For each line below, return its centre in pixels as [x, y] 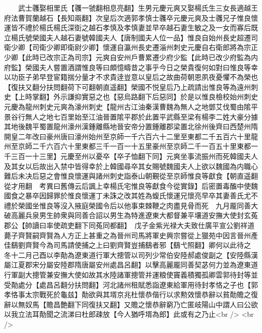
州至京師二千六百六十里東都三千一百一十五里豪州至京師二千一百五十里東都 [127, 146]
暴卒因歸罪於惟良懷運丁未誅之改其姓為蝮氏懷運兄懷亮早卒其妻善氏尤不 [141, 196]
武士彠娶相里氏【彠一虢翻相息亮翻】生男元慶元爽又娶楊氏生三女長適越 [134, 8]
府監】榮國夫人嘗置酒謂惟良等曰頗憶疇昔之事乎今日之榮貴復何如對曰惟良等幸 [131, 67]
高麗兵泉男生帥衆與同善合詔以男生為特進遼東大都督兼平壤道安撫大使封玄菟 [134, 215]
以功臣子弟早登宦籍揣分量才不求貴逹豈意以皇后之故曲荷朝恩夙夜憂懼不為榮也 [131, 77]
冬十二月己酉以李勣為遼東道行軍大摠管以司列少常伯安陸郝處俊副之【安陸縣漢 [131, 255]
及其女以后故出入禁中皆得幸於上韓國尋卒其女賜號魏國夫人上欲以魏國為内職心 [131, 166]
